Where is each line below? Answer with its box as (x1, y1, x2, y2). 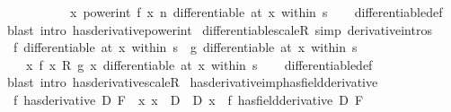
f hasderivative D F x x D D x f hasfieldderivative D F (13, 90, 364, 108)
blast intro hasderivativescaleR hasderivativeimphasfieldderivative (6, 73, 378, 91)
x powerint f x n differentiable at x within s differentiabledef (69, 3, 443, 21)
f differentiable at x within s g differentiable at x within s (13, 38, 358, 56)
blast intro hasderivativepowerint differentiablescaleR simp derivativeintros (6, 20, 432, 39)
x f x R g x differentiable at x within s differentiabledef (25, 55, 373, 73)
